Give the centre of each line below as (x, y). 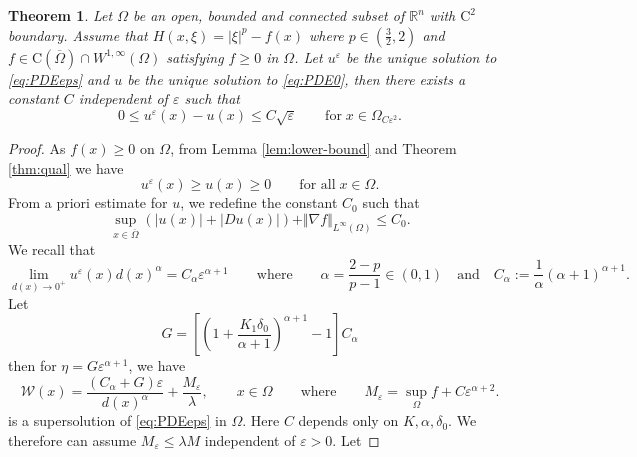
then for (32, 365)
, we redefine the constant (259, 202)
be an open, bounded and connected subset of (268, 15)
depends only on (348, 420)
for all (317, 185)
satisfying (195, 56)
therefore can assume (72, 439)
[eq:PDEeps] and (59, 78)
